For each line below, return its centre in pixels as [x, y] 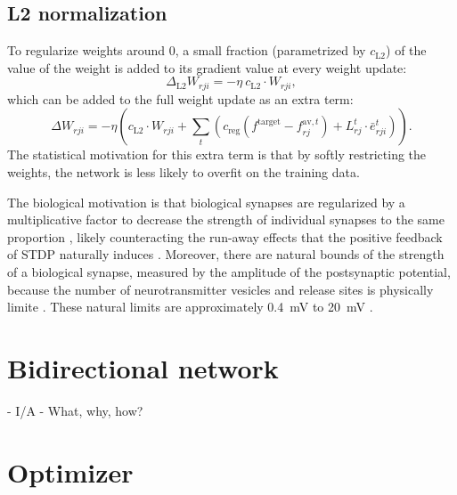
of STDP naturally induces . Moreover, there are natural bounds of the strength [226, 254]
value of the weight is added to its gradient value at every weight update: [207, 67]
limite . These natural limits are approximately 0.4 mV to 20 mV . [190, 307]
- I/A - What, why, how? [75, 410]
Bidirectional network [143, 367]
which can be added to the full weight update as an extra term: [180, 98]
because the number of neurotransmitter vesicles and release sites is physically [220, 289]
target [269, 122]
